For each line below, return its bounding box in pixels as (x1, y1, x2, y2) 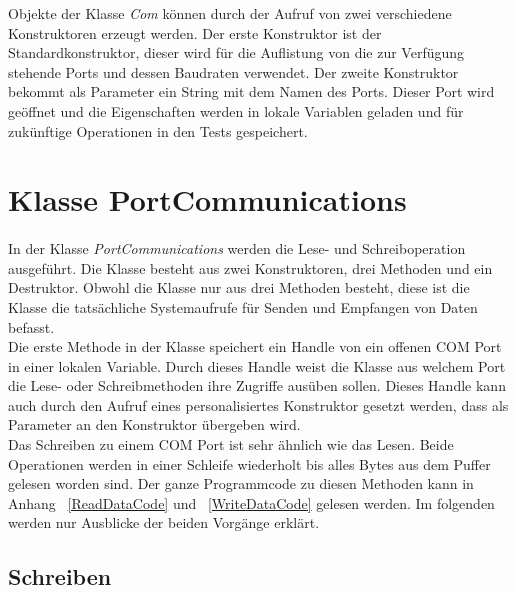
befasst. (8, 316, 55, 337)
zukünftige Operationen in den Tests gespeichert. (8, 120, 308, 141)
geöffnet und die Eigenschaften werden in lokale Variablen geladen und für (8, 100, 464, 121)
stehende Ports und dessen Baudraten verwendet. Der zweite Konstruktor (8, 61, 459, 82)
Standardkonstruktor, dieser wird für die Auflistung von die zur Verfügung (8, 42, 465, 63)
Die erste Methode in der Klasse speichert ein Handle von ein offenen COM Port (8, 336, 502, 357)
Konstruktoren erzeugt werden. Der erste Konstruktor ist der (8, 22, 382, 43)
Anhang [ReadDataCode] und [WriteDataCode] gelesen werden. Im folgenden (8, 492, 495, 513)
